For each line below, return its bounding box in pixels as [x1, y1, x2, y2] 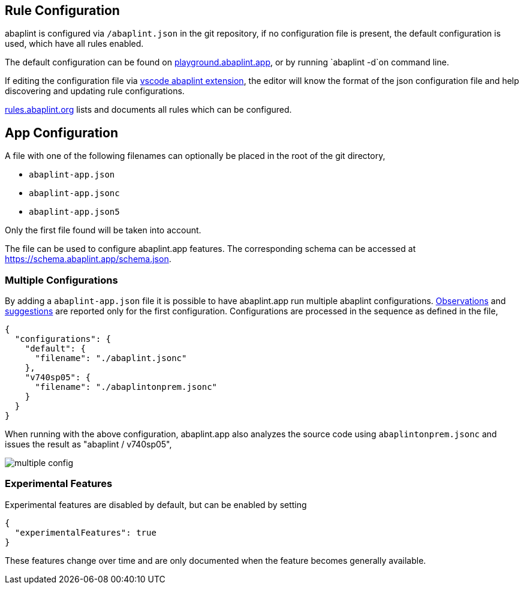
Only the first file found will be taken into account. [5, 225, 201, 236]
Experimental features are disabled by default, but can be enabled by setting [5, 499, 307, 510]
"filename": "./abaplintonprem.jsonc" [35, 382, 218, 392]
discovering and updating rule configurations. [5, 86, 185, 97]
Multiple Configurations [5, 274, 118, 286]
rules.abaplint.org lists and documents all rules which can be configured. [5, 104, 292, 115]
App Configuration [5, 125, 118, 140]
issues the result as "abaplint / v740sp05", [5, 439, 172, 450]
